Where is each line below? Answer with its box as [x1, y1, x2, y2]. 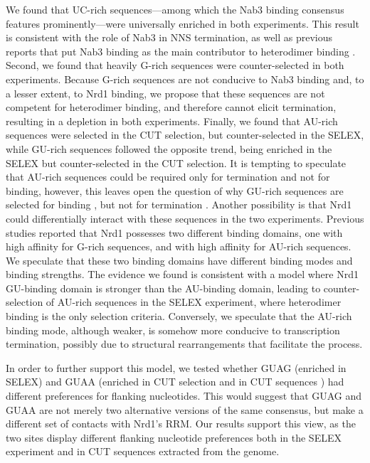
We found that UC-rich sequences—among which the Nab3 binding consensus [6, 2, 344, 16]
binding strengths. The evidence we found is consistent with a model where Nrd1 [6, 267, 359, 282]
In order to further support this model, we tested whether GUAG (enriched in [6, 360, 347, 375]
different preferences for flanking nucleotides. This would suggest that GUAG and [6, 388, 362, 403]
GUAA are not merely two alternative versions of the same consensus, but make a [6, 402, 364, 417]
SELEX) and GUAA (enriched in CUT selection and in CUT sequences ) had [6, 374, 344, 389]
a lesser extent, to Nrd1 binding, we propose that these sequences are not [6, 85, 325, 100]
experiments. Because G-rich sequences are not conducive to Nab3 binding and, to [6, 71, 364, 86]
